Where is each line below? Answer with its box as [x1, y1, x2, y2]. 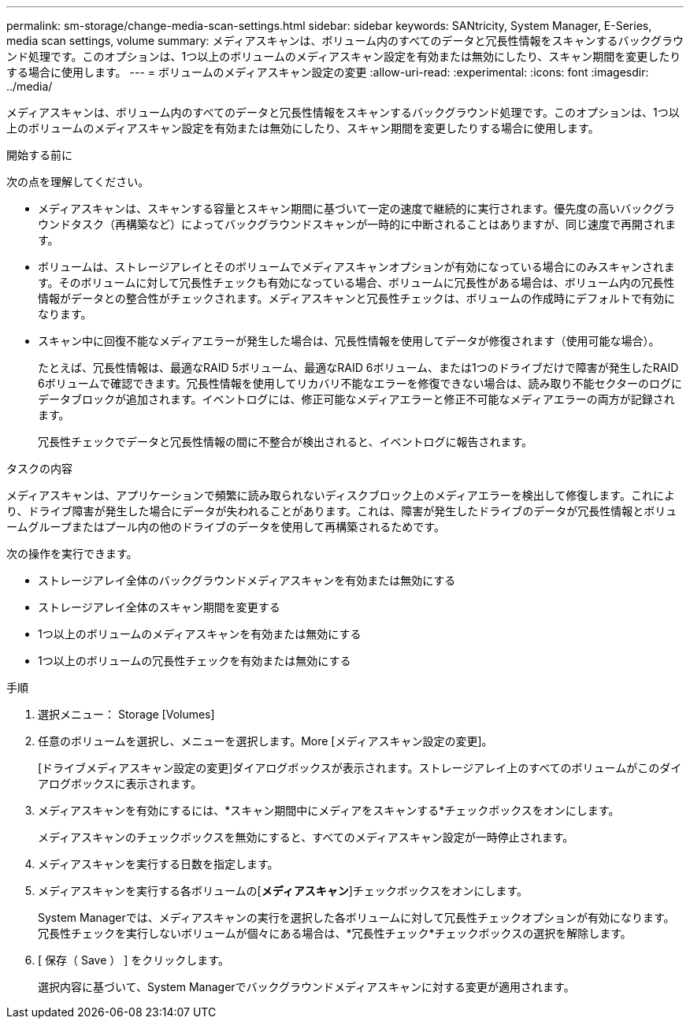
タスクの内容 [6, 462, 72, 475]
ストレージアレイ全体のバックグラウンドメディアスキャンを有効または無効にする [38, 574, 456, 587]
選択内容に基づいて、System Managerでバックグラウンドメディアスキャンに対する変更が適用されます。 [38, 980, 575, 993]
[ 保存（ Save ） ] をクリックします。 [38, 953, 229, 967]
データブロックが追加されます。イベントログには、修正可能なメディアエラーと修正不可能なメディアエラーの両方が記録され [38, 392, 675, 406]
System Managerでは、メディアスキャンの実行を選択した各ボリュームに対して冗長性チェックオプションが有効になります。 [38, 911, 675, 924]
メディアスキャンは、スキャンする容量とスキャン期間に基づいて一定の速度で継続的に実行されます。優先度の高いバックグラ [38, 202, 675, 215]
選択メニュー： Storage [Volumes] [38, 707, 215, 721]
